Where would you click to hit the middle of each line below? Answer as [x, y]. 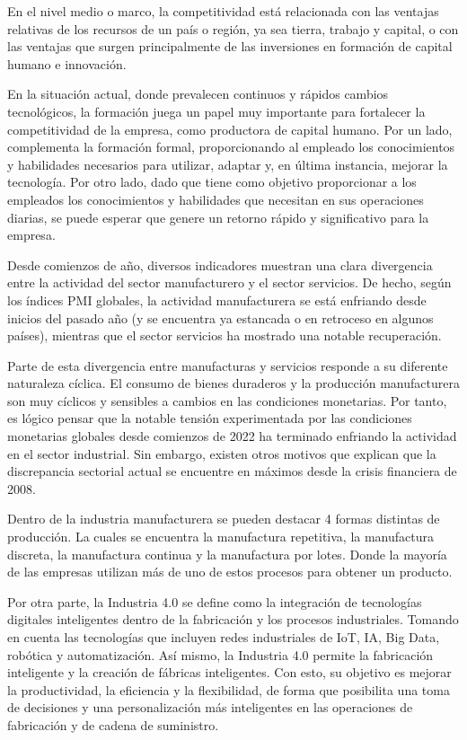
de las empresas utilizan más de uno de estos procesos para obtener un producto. [230, 572]
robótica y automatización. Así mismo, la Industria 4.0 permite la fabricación [220, 654]
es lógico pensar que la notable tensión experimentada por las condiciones [210, 418]
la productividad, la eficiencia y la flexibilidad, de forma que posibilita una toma [229, 689]
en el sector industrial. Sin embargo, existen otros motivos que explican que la [222, 453]
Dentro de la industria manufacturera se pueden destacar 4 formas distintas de [224, 519]
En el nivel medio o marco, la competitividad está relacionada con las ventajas [223, 11]
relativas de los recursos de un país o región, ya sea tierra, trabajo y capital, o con [233, 28]
